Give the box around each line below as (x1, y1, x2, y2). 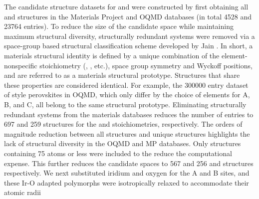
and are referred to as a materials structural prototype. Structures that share (4, 70, 240, 80)
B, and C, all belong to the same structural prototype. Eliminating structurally (4, 99, 247, 109)
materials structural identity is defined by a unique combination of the (4, 50, 220, 60)
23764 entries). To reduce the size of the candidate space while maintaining (4, 21, 234, 31)
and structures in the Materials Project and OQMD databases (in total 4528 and (4, 11, 252, 21)
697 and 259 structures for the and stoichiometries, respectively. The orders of (4, 119, 243, 129)
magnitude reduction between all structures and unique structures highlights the (4, 128, 250, 139)
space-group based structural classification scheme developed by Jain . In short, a (4, 40, 253, 51)
